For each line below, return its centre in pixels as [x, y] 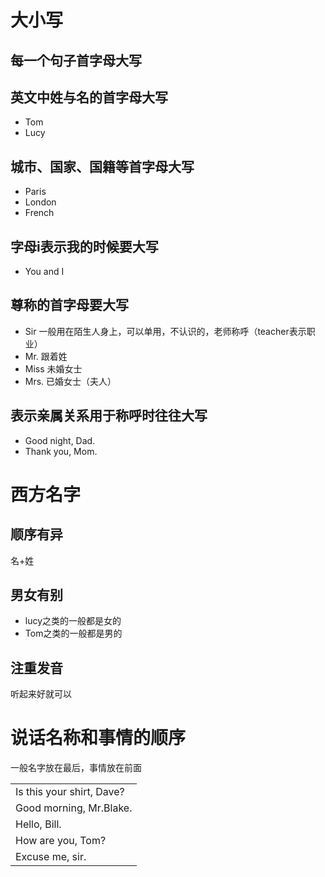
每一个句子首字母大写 [76, 60]
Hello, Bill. [38, 824]
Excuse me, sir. [51, 857]
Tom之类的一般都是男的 [73, 633]
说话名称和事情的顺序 [98, 738]
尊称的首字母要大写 [69, 305]
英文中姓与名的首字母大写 [89, 97]
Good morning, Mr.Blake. [74, 808]
